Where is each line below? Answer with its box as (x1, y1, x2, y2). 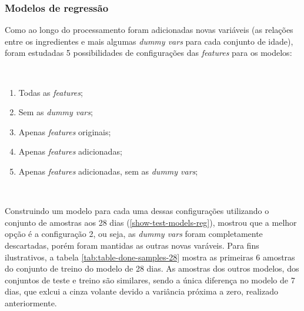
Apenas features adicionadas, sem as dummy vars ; (18, 165, 198, 177)
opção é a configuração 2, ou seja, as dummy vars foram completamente (5, 228, 263, 240)
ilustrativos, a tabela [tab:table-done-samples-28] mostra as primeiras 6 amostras (5, 250, 295, 263)
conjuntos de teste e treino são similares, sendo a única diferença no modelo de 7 (5, 273, 295, 286)
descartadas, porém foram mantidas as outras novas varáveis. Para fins (5, 239, 259, 251)
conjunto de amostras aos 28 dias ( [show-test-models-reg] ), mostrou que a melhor (5, 216, 297, 228)
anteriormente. (5, 296, 57, 309)
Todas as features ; (18, 86, 83, 98)
